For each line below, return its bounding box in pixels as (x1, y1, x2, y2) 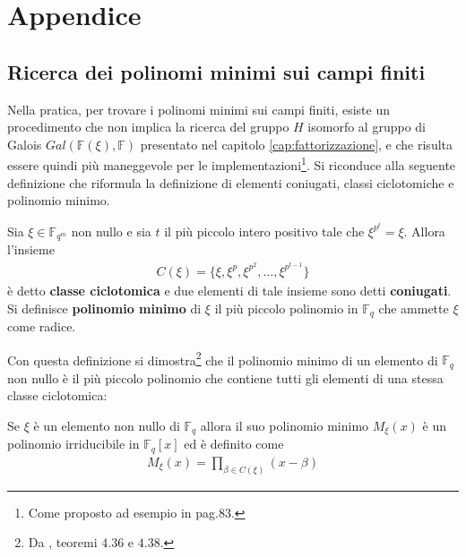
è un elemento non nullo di (33, 416, 180, 434)
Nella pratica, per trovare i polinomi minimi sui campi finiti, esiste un (7, 99, 391, 118)
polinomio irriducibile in (7, 434, 140, 453)
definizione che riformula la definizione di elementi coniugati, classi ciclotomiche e (7, 173, 454, 192)
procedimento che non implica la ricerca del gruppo (7, 117, 289, 136)
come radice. (7, 317, 76, 336)
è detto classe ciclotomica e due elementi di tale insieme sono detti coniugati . (7, 280, 452, 299)
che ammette (378, 298, 449, 317)
